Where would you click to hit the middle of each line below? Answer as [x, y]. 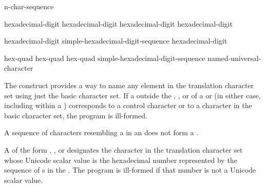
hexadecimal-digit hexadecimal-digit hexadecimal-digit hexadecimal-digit [118, 23]
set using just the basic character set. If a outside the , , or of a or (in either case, [132, 95]
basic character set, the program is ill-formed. [76, 115]
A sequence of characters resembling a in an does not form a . [101, 132]
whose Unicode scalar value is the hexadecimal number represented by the [121, 160]
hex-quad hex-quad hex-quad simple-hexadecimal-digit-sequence [105, 58]
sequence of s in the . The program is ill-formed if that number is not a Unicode [130, 170]
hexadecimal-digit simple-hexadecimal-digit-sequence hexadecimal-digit [116, 41]
